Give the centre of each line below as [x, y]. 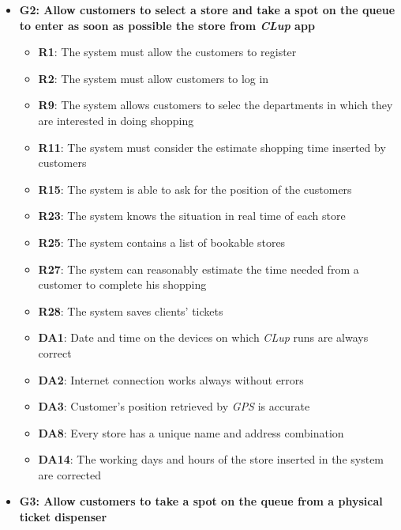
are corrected [70, 474]
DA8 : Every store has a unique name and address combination [191, 432]
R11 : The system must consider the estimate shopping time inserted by [212, 147]
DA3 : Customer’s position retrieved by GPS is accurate [174, 406]
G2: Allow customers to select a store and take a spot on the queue [207, 9]
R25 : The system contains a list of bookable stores [162, 242]
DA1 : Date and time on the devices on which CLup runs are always [203, 337]
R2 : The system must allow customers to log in [154, 78]
